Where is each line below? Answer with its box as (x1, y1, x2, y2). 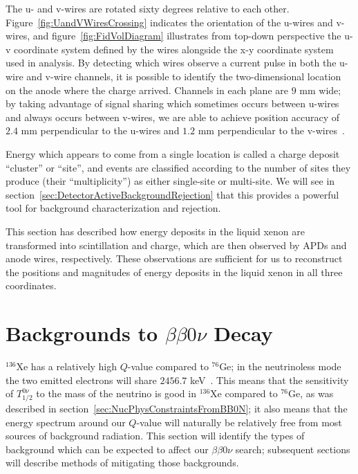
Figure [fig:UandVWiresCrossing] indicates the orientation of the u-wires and (6, 15, 333, 29)
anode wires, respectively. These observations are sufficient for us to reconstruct (6, 251, 343, 266)
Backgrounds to (6, 319, 158, 347)
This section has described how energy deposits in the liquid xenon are (6, 224, 305, 238)
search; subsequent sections (235, 441, 350, 456)
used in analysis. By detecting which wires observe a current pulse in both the (6, 55, 337, 70)
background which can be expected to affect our (6, 441, 209, 456)
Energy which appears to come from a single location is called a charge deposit (6, 146, 340, 161)
